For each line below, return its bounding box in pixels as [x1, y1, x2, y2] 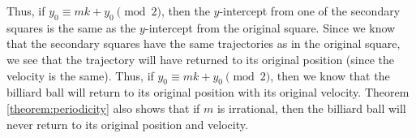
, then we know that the [270, 67, 390, 84]
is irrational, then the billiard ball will [217, 99, 406, 116]
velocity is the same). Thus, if [6, 67, 154, 84]
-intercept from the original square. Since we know [144, 19, 396, 36]
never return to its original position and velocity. [6, 115, 248, 132]
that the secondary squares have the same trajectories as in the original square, [6, 35, 401, 52]
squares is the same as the [6, 19, 136, 36]
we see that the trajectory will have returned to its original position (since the [6, 50, 395, 67]
